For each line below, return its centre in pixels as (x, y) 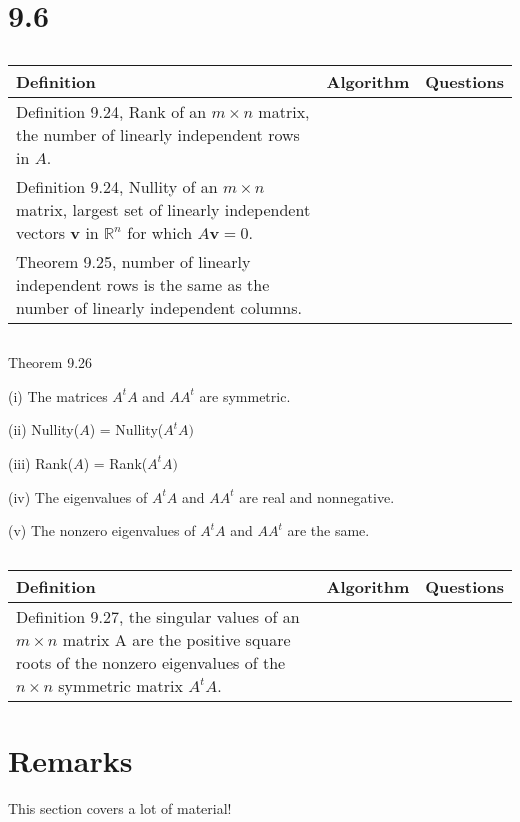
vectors (41, 232)
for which (160, 232)
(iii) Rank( (41, 462)
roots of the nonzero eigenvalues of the (151, 663)
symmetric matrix (120, 686)
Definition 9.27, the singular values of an (158, 617)
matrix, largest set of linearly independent (163, 209)
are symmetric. (245, 395)
